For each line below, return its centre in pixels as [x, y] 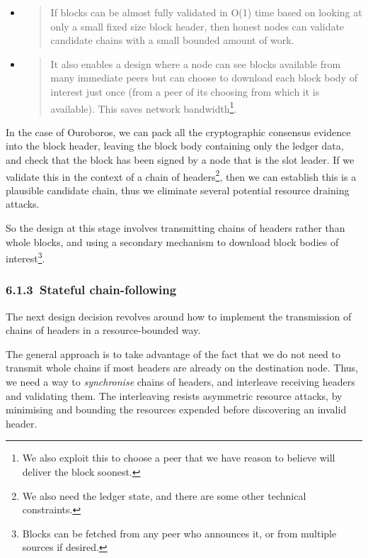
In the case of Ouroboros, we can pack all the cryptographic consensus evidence [178, 132]
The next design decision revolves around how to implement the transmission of [179, 316]
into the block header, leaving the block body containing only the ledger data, [175, 146]
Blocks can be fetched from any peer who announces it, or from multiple [179, 533]
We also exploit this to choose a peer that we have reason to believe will [179, 458]
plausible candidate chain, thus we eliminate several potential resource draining [178, 190]
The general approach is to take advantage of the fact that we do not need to [173, 353]
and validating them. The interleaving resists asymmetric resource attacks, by [174, 395]
